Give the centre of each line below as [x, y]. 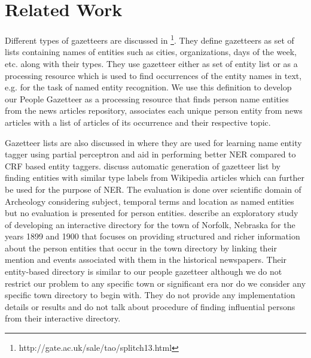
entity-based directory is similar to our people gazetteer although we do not [144, 271]
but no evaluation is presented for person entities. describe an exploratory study [152, 213]
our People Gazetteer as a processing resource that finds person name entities [147, 98]
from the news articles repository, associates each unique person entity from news [154, 110]
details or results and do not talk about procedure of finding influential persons [150, 306]
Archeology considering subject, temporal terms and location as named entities [150, 201]
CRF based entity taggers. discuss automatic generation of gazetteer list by [143, 166]
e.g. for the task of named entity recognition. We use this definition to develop [148, 87]
